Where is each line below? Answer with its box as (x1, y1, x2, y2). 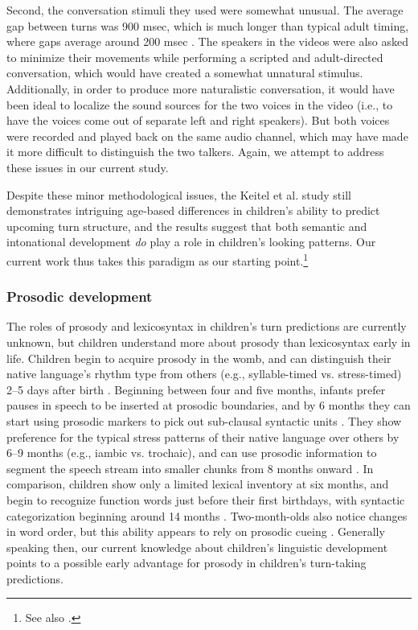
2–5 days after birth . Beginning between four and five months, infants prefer (6, 381, 386, 397)
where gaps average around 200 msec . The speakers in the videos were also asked (6, 33, 408, 50)
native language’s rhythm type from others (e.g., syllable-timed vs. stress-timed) (6, 365, 402, 382)
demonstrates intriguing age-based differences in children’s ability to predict (6, 202, 380, 219)
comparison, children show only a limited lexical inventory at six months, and (6, 476, 389, 492)
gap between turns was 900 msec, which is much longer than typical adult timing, (6, 17, 409, 34)
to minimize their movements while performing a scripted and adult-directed (6, 48, 383, 65)
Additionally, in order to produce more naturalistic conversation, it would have (6, 80, 395, 97)
